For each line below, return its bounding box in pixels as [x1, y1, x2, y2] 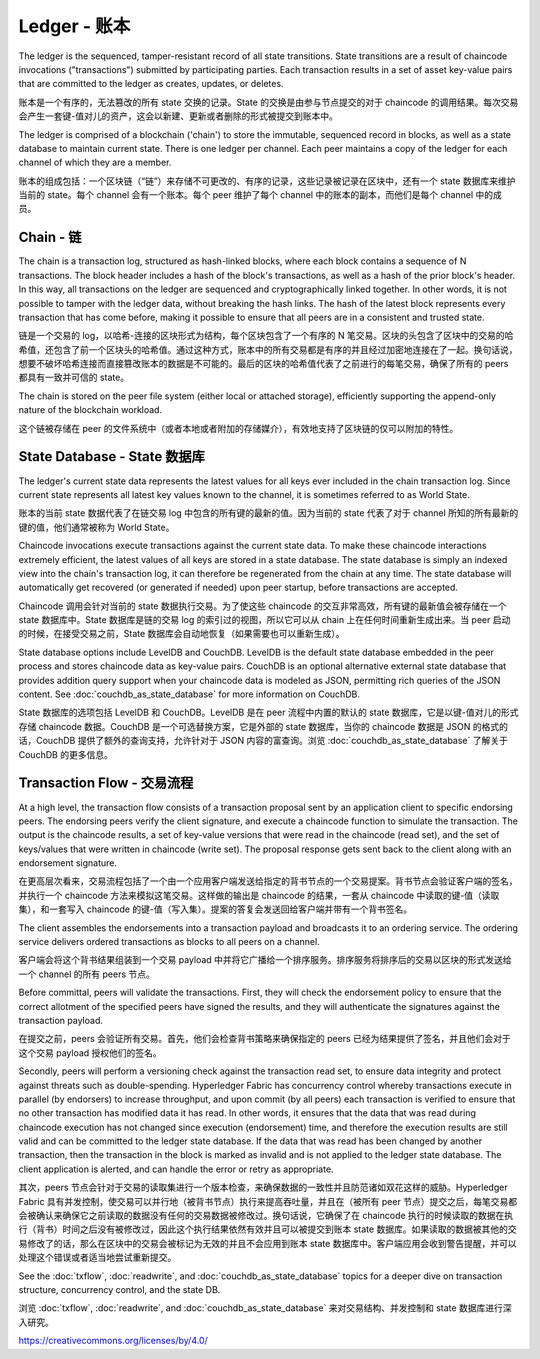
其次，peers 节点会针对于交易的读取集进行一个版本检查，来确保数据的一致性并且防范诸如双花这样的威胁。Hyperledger [18, 1181, 509, 1194]
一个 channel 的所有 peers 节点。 [18, 968, 155, 980]
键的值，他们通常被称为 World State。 [18, 521, 175, 533]
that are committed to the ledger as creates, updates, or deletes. [18, 78, 284, 90]
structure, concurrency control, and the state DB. [18, 1284, 221, 1295]
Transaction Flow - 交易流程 [18, 775, 194, 792]
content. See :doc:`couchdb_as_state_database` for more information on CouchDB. [18, 688, 360, 700]
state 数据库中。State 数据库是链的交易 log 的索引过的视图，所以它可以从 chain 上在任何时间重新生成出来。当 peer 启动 [18, 614, 511, 626]
